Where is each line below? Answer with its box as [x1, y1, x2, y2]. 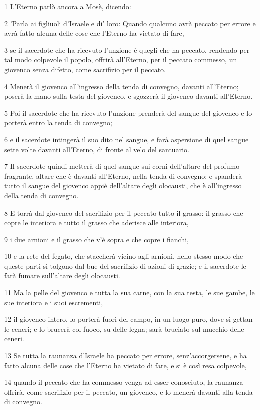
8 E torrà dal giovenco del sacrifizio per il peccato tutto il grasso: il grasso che [4, 207, 243, 218]
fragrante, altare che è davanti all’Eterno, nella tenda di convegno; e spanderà [4, 170, 242, 181]
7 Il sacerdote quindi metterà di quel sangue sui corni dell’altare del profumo [4, 161, 240, 171]
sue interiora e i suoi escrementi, [4, 297, 103, 307]
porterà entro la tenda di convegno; [4, 117, 112, 128]
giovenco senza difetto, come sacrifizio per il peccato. [4, 64, 166, 74]
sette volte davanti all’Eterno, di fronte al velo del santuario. [4, 144, 189, 154]
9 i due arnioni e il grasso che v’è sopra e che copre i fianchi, [4, 234, 189, 244]
